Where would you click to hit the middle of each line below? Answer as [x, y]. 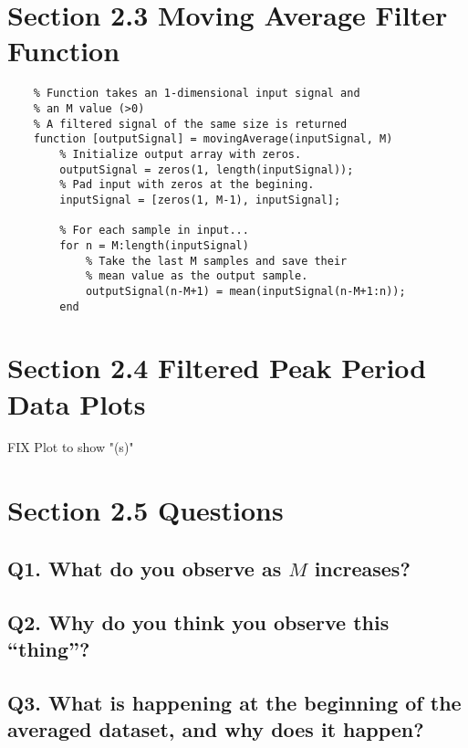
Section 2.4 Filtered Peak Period [217, 368]
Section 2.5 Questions [146, 510]
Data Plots [77, 403]
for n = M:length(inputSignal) [154, 245]
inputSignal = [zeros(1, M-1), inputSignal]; [200, 200]
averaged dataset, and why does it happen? [216, 729]
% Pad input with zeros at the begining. [187, 185]
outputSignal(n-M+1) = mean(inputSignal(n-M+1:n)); [245, 291]
